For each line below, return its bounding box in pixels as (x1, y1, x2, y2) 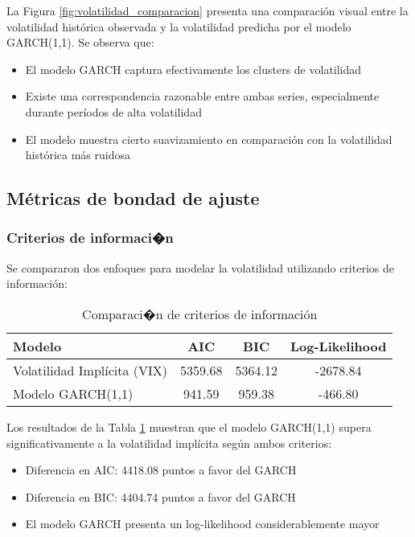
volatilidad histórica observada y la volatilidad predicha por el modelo (6, 18, 351, 35)
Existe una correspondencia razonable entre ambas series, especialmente (25, 88, 380, 105)
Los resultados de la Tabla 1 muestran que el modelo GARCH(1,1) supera (6, 418, 372, 435)
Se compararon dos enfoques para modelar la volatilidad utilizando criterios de (6, 259, 394, 276)
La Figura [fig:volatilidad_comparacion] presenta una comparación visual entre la (6, 2, 409, 18)
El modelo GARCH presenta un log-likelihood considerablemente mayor (25, 515, 380, 532)
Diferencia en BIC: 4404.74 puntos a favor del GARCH (25, 488, 296, 505)
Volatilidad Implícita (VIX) (13, 360, 168, 379)
